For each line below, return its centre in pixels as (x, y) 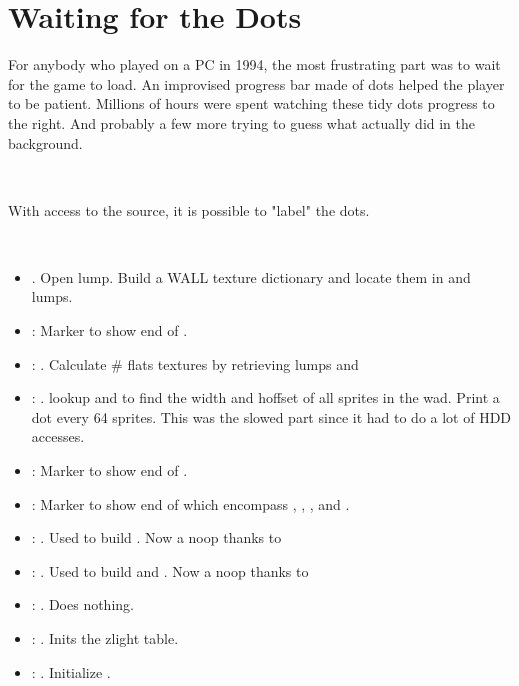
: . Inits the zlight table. (105, 638)
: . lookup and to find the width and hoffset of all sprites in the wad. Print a (265, 397)
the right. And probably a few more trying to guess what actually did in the (242, 122)
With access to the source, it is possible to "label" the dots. (189, 209)
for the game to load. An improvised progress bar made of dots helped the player (256, 83)
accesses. (58, 436)
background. (45, 142)
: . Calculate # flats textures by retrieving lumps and (195, 363)
